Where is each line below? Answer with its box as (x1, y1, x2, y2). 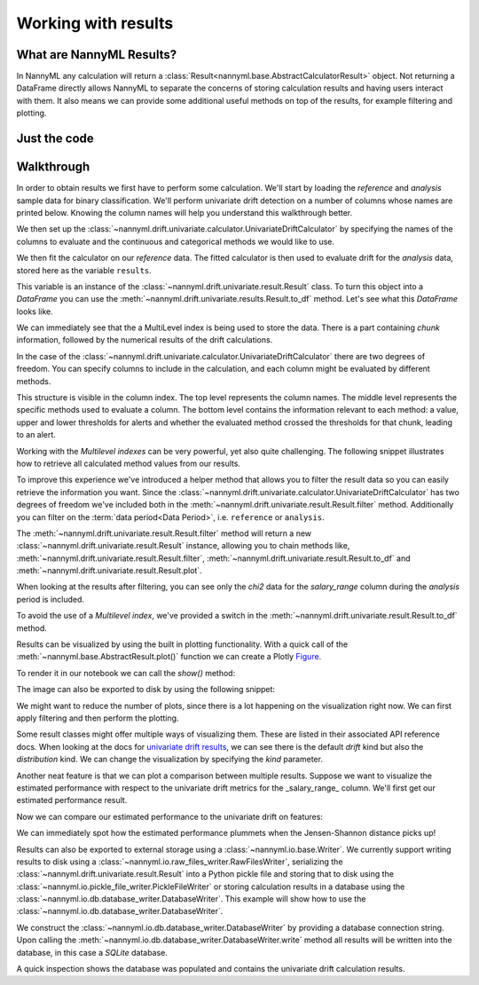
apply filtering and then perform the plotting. (16, 713, 179, 723)
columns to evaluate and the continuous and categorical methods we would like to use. (16, 236, 335, 247)
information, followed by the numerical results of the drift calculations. (16, 335, 273, 345)
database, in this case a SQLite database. (16, 947, 169, 957)
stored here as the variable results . (16, 264, 153, 275)
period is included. (16, 594, 84, 604)
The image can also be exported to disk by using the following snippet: (16, 684, 275, 695)
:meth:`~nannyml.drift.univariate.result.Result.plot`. (16, 565, 203, 576)
